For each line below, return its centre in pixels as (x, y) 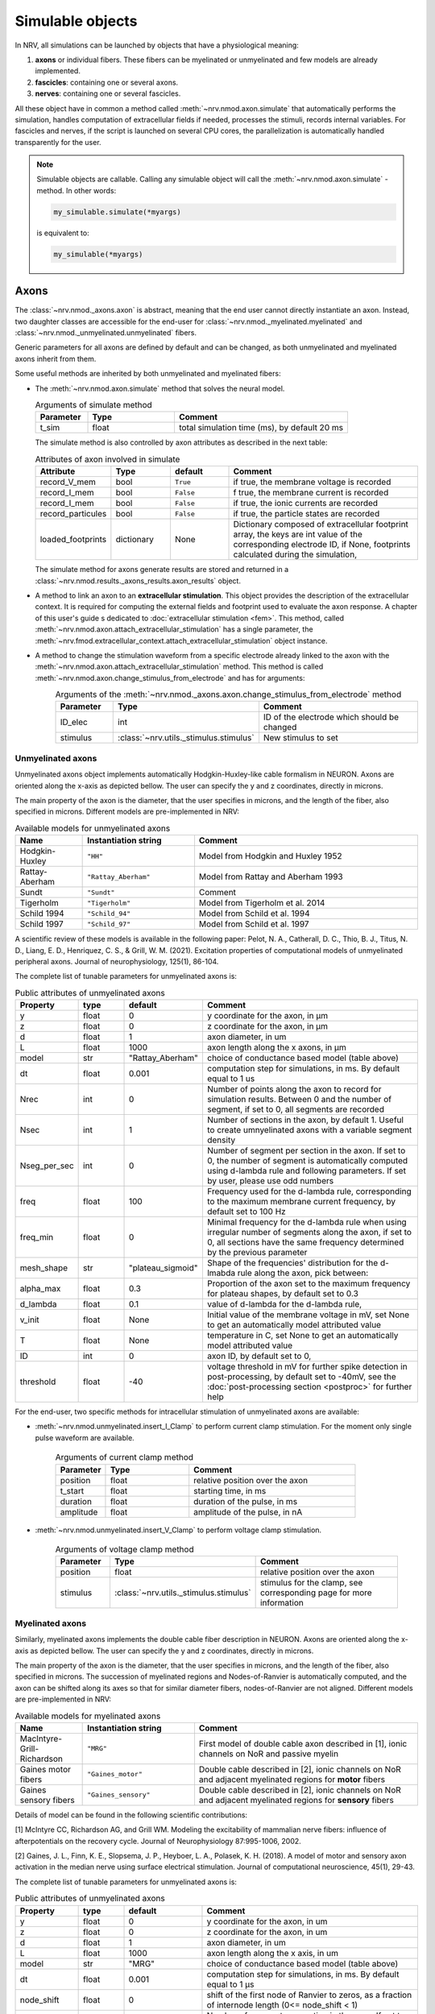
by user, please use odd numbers (270, 1181)
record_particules (73, 514)
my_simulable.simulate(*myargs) (117, 212)
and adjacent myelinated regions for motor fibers (292, 1779)
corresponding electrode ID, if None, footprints (322, 545)
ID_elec (74, 723)
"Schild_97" (109, 924)
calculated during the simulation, (295, 554)
